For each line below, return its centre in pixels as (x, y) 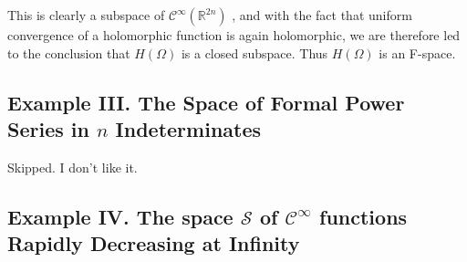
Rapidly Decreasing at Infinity (154, 243)
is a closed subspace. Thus (254, 52)
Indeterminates (188, 128)
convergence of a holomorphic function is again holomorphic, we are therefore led (234, 35)
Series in (48, 128)
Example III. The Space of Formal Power (206, 102)
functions (363, 216)
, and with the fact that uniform (322, 15)
